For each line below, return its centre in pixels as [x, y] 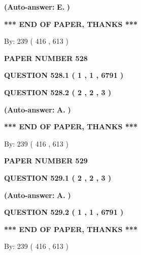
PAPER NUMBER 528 [46, 58]
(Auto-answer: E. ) [37, 7]
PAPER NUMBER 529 [46, 161]
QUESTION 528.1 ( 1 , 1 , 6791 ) [64, 75]
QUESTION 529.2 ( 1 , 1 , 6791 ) [64, 212]
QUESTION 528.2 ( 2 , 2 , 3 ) [58, 92]
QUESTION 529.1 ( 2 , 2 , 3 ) [58, 177]
